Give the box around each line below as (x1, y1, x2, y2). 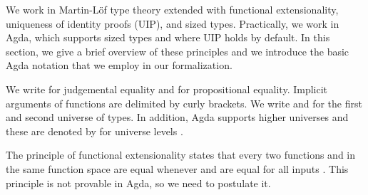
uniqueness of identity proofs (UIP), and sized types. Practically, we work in (6, 16, 339, 31)
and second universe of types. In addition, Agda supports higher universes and (6, 110, 349, 125)
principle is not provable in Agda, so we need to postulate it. (6, 175, 271, 190)
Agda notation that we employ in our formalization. (6, 58, 232, 73)
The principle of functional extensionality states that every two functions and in (6, 147, 356, 162)
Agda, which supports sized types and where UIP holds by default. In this (6, 30, 330, 45)
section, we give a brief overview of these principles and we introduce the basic (6, 43, 349, 58)
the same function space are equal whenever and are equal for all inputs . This (6, 161, 349, 176)
